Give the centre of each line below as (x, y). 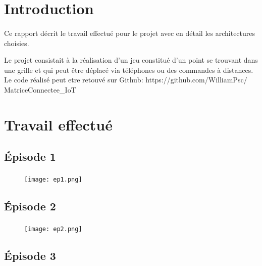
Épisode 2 (30, 206)
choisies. (17, 43)
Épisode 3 (30, 256)
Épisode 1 (30, 157)
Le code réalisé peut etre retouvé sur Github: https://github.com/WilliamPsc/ (126, 80)
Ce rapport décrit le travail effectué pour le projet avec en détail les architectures (130, 33)
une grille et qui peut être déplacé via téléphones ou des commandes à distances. (129, 70)
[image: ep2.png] (53, 229)
